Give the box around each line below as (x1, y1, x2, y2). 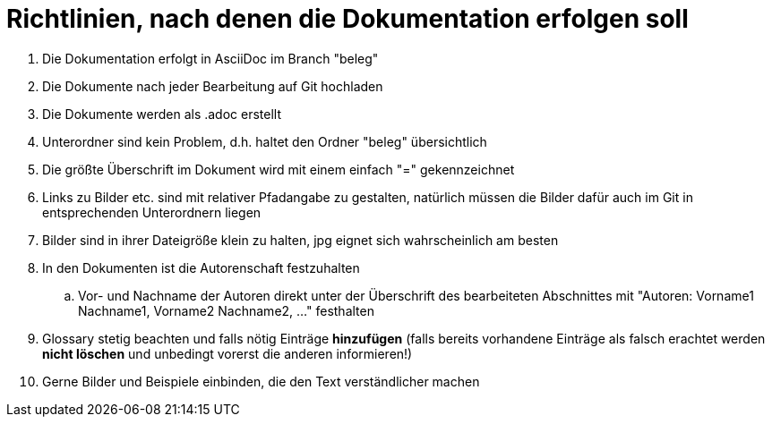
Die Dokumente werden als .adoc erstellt (42, 106, 282, 122)
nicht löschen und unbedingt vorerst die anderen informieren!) (42, 345, 413, 361)
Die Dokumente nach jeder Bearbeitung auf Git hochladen (42, 78, 383, 94)
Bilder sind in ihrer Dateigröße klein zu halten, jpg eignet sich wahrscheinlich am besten (42, 232, 559, 248)
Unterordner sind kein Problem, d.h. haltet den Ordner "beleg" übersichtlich (42, 133, 487, 149)
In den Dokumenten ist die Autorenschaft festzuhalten (42, 259, 360, 276)
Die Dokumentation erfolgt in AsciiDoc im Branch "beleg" (42, 50, 379, 66)
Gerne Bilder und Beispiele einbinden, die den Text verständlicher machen (42, 373, 480, 389)
